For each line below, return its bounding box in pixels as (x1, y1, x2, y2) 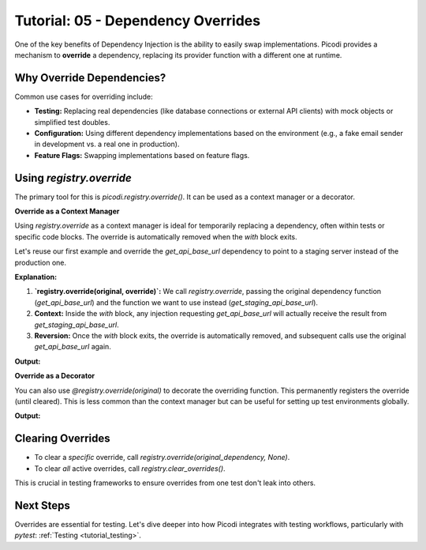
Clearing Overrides (14, 431, 110, 446)
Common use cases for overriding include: (14, 92, 153, 101)
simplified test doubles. (34, 117, 110, 126)
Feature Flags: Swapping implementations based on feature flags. (34, 150, 250, 160)
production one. (14, 258, 67, 267)
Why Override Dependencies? (14, 71, 166, 85)
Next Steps (14, 499, 70, 512)
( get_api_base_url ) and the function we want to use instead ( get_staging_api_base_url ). (34, 297, 319, 307)
